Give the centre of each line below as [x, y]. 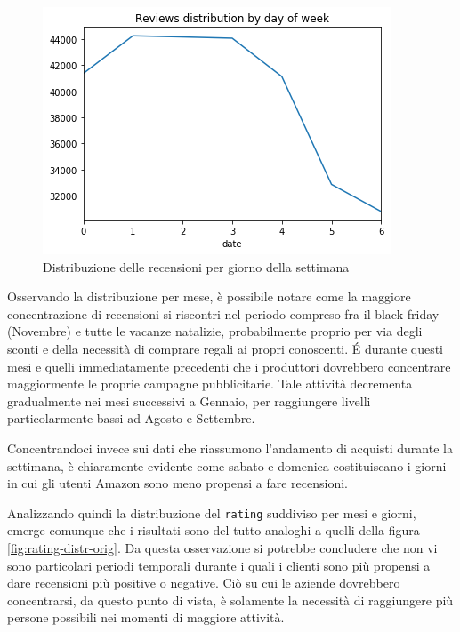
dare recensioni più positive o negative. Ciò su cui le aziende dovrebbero [204, 583]
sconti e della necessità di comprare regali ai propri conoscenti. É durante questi [226, 348]
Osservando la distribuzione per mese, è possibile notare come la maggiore [209, 296]
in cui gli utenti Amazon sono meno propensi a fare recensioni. [178, 483]
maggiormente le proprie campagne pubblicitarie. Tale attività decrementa [210, 384]
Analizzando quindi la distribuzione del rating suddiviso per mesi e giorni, [212, 512]
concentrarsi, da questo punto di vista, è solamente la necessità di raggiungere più [230, 600]
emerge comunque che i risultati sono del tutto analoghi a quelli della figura [214, 530]
